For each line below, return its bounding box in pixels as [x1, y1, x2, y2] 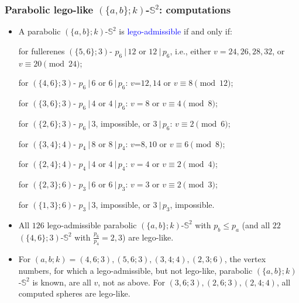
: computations [159, 2, 231, 16]
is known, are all [32, 276, 91, 288]
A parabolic [18, 25, 61, 37]
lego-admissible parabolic [47, 218, 137, 231]
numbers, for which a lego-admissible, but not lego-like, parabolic [18, 264, 253, 276]
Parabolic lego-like [5, 2, 94, 16]
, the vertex [224, 253, 266, 265]
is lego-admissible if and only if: [119, 25, 232, 37]
